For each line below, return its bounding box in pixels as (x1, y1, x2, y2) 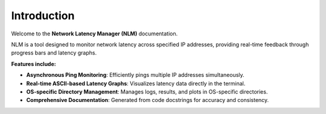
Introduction (11, 9, 75, 22)
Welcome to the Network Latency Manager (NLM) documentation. (11, 30, 178, 37)
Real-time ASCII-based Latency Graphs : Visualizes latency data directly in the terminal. (26, 80, 246, 87)
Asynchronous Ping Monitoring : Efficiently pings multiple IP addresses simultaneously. (26, 71, 245, 79)
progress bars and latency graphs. (11, 49, 97, 56)
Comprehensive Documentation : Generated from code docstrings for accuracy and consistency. (26, 97, 269, 104)
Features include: (11, 60, 57, 67)
